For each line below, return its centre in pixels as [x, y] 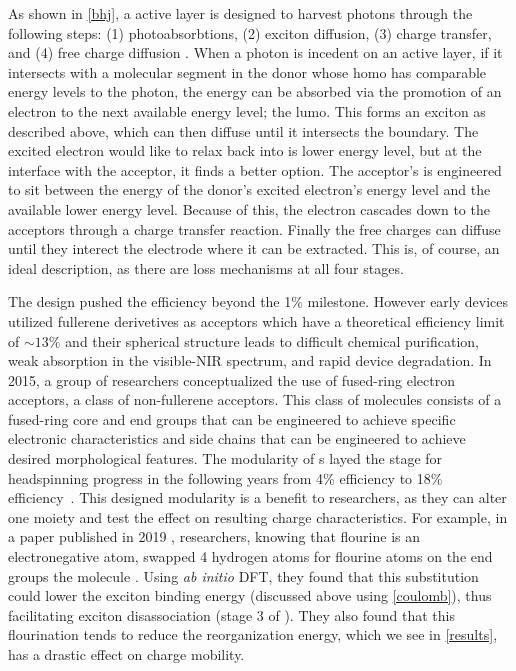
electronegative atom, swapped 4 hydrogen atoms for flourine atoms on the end [250, 556]
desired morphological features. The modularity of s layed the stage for [225, 458]
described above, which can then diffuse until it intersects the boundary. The [243, 130]
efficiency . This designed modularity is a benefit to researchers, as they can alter [257, 497]
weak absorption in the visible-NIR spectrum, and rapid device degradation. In [250, 360]
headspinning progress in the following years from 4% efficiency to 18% [225, 477]
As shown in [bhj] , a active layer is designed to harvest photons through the [240, 13]
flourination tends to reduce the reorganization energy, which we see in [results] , [253, 634]
